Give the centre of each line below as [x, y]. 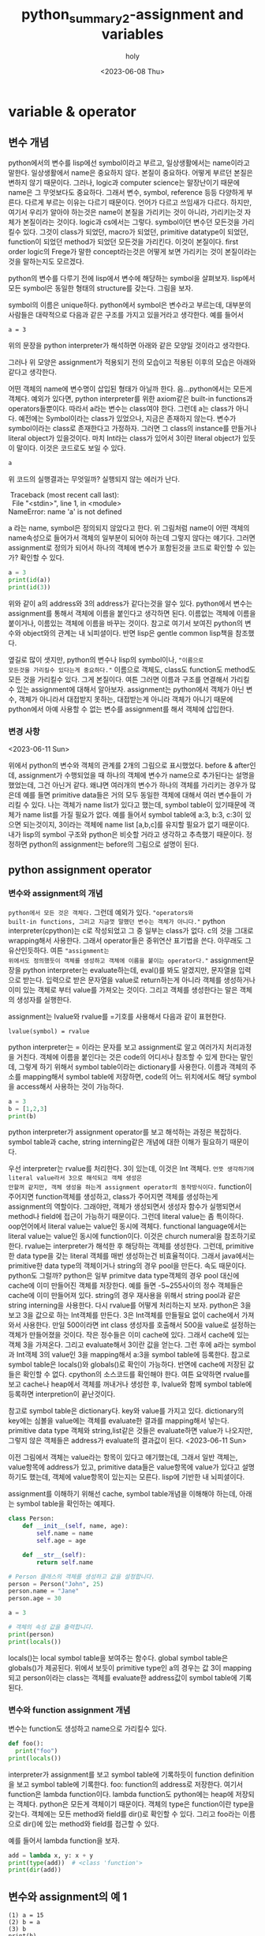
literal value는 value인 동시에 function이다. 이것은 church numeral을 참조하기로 [132, 1236]
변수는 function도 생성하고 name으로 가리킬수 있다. [88, 1728]
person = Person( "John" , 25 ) [56, 1584]
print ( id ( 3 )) [30, 587]
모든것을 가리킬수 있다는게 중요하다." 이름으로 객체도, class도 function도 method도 [132, 670]
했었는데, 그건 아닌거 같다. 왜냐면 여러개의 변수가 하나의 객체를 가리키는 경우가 [128, 785]
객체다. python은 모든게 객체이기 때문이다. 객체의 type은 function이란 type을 [135, 1804]
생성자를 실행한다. [44, 1000]
